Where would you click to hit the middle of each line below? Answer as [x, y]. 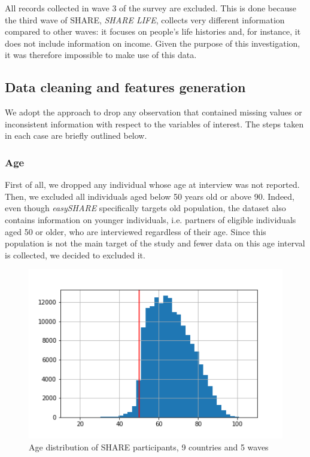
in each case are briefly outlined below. [76, 135]
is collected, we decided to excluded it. [75, 255]
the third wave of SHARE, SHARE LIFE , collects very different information [145, 19]
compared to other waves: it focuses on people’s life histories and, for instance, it [153, 31]
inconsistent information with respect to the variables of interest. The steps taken [154, 124]
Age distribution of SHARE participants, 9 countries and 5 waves [149, 447]
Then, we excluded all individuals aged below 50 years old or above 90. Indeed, [150, 196]
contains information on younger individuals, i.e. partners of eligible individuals [151, 219]
